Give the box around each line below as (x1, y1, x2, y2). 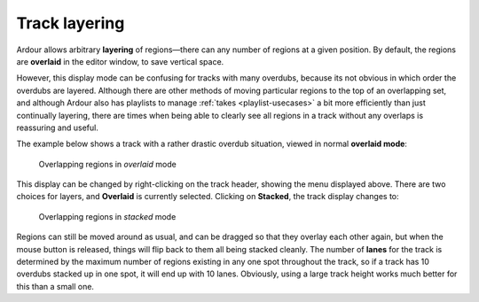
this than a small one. (16, 281, 95, 291)
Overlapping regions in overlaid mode (38, 159, 177, 169)
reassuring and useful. (16, 122, 99, 133)
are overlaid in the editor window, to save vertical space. (16, 56, 224, 66)
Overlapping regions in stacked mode (38, 211, 177, 221)
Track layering (16, 13, 125, 33)
